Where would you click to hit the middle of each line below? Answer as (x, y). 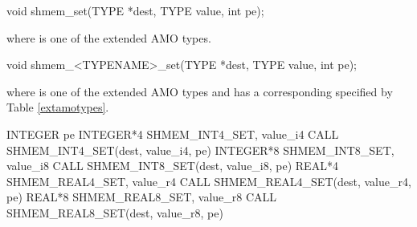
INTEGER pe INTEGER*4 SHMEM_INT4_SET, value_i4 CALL (173, 134)
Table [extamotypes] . (58, 107)
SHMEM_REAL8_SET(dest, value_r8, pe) (115, 212)
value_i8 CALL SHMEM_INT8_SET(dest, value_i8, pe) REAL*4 (172, 166)
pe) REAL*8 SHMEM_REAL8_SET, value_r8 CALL (142, 197)
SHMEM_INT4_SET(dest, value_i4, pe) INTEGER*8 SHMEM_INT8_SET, (200, 150)
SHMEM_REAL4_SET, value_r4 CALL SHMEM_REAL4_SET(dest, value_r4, (209, 181)
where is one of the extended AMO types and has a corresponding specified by (200, 91)
